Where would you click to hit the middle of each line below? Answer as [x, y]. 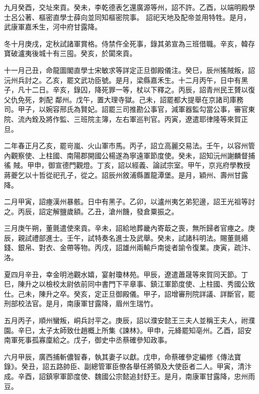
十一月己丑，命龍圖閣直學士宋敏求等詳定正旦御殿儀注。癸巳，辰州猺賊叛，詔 [129, 70]
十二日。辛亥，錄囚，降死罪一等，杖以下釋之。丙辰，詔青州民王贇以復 [140, 90]
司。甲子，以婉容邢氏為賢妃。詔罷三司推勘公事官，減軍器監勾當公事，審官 [126, 109]
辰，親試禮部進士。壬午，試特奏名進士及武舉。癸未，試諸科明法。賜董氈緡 [126, 237]
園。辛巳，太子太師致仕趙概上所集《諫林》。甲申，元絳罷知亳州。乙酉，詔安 [128, 330]
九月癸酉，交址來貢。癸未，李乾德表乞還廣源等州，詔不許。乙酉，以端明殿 [126, 7]
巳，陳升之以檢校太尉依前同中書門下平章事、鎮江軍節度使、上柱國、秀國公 [126, 284]
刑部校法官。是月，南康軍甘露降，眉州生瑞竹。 [81, 303]
